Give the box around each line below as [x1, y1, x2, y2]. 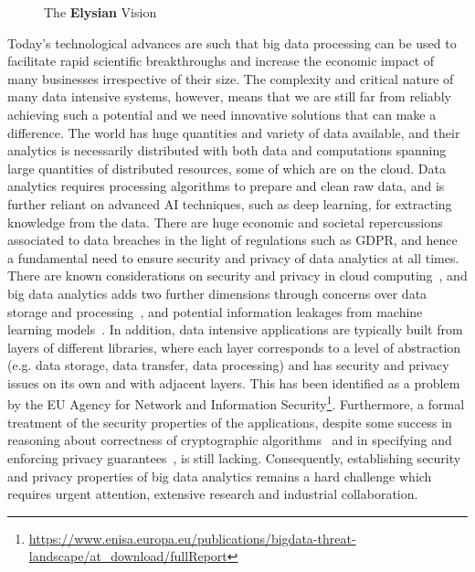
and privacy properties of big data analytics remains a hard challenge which [7, 466, 432, 485]
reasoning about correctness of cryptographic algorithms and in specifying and [7, 430, 452, 450]
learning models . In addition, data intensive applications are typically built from [7, 320, 463, 339]
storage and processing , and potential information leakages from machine [7, 302, 423, 321]
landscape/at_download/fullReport [28, 546, 227, 566]
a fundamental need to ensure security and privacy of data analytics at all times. [7, 248, 459, 267]
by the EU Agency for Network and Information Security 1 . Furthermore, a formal [7, 392, 465, 414]
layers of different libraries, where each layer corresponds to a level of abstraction [7, 337, 461, 356]
